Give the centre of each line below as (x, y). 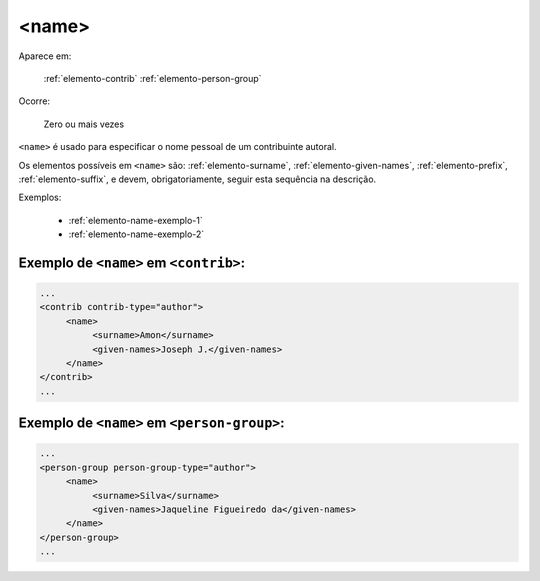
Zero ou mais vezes (84, 124)
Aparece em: (45, 56)
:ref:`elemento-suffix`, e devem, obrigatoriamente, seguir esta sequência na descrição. (197, 179)
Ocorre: (34, 101)
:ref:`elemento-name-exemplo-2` (136, 234)
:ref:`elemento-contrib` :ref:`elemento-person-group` (152, 78)
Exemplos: (40, 197)
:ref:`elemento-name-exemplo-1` (136, 220)
